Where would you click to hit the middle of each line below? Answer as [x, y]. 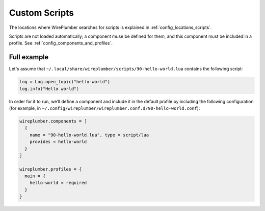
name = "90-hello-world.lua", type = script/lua [89, 135]
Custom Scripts [41, 13]
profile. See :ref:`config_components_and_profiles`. [61, 43]
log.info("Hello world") [49, 89]
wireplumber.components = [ [53, 121]
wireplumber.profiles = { [51, 169]
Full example [29, 57]
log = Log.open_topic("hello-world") [65, 82]
